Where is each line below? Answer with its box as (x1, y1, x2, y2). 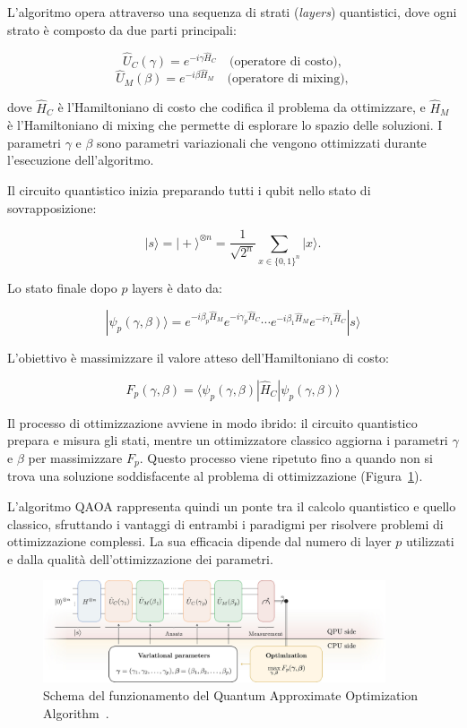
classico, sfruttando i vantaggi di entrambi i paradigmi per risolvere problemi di (7, 514, 444, 533)
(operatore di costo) (229, 55, 338, 68)
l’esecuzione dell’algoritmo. (7, 150, 154, 169)
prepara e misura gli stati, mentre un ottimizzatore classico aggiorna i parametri (7, 431, 448, 450)
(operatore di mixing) (227, 73, 345, 86)
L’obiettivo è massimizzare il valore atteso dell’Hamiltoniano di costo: (7, 348, 389, 367)
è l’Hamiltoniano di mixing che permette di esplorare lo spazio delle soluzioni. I (7, 116, 443, 134)
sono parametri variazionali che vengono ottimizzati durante (97, 133, 427, 151)
